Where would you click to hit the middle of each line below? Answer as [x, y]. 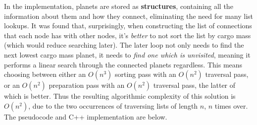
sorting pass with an [145, 74]
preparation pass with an [87, 85]
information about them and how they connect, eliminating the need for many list [129, 16]
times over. [231, 105]
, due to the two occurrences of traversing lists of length [113, 105]
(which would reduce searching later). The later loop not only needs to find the [124, 45]
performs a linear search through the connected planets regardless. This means [123, 64]
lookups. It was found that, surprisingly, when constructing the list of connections [128, 26]
